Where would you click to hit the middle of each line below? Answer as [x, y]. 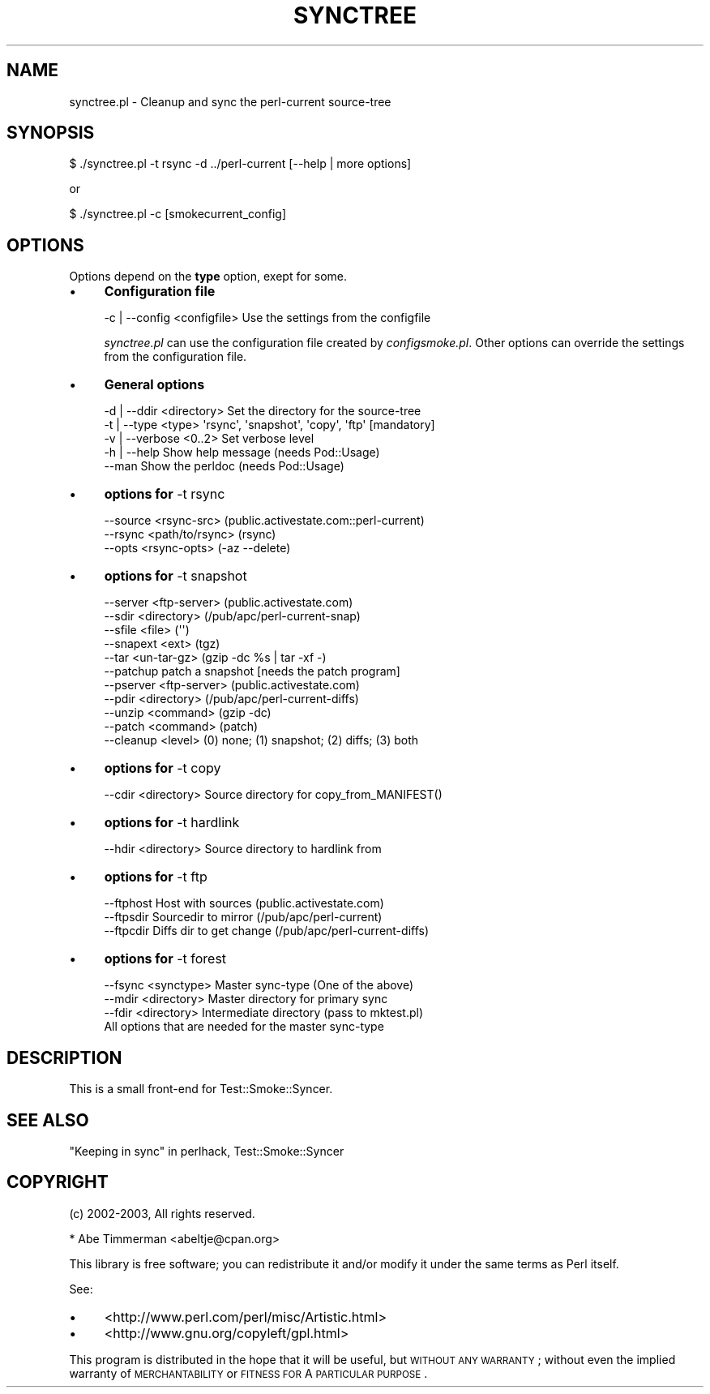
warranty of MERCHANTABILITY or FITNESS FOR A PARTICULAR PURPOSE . [248, 1373]
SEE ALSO [48, 1120]
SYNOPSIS [51, 133]
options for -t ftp [156, 877]
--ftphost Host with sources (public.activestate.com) [244, 903]
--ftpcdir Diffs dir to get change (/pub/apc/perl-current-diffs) [267, 931]
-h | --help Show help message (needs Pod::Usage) [242, 453]
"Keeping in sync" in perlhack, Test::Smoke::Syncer [207, 1151]
